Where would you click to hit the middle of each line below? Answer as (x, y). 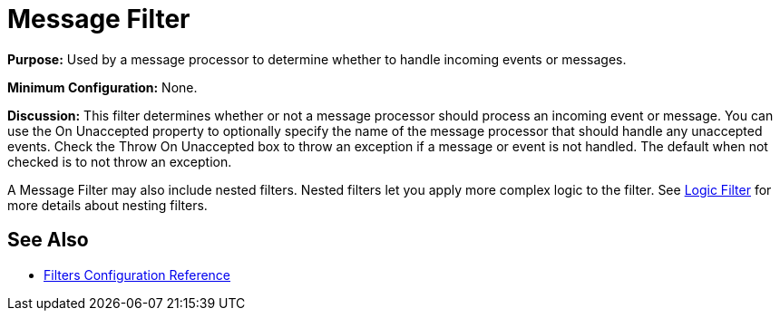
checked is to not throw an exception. (120, 161)
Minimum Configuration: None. (102, 87)
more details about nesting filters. (107, 205)
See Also (48, 240)
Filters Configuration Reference (137, 275)
